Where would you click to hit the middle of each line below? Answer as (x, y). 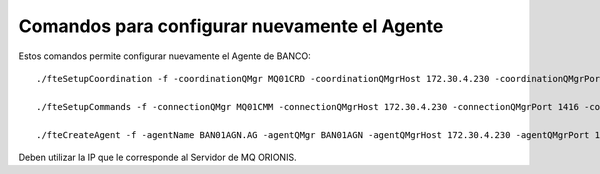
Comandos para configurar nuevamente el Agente (231, 26)
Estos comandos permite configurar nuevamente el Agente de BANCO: (164, 56)
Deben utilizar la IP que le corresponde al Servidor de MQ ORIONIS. (157, 157)
